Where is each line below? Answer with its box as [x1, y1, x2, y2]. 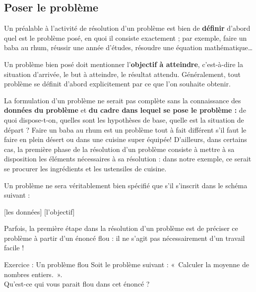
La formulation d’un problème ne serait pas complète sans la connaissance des [4, 95, 241, 105]
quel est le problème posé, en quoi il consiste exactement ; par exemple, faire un [4, 32, 247, 43]
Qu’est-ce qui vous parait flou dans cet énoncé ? [4, 279, 150, 289]
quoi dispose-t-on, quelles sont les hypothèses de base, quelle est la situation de [4, 114, 244, 125]
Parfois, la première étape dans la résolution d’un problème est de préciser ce [4, 223, 238, 233]
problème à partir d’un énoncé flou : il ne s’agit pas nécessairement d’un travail [4, 232, 245, 243]
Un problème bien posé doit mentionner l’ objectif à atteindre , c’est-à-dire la [4, 59, 243, 69]
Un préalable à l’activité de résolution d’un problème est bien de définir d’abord [4, 23, 251, 33]
